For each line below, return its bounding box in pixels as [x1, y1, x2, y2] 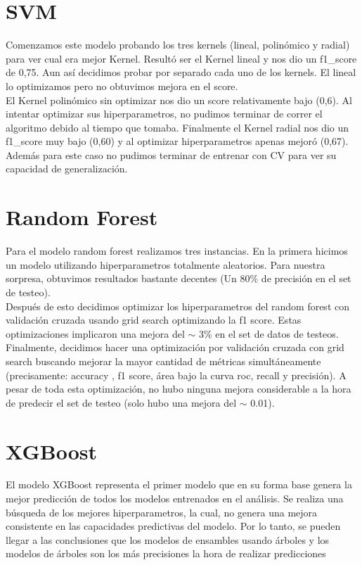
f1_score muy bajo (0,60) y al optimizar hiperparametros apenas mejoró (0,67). [6, 134, 349, 148]
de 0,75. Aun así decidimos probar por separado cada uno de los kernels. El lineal [6, 65, 356, 80]
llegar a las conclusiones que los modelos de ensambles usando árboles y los [6, 532, 330, 547]
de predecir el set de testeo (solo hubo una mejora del [6, 395, 237, 410]
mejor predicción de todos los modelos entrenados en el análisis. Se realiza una [6, 491, 344, 506]
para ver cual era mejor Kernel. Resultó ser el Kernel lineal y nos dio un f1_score [6, 51, 357, 65]
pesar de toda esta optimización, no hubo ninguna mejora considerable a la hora [6, 381, 351, 396]
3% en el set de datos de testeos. [199, 326, 339, 341]
